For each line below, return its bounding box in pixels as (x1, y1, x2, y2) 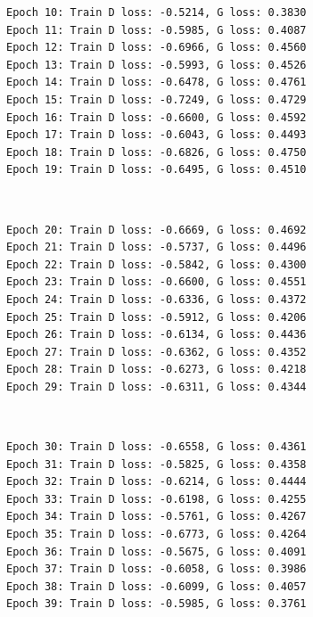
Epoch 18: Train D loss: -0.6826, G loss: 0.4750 (6, 145, 307, 159)
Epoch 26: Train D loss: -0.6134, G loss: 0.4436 (6, 328, 307, 341)
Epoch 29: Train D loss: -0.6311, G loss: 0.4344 (6, 380, 307, 393)
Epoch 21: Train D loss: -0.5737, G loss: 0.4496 (6, 241, 307, 254)
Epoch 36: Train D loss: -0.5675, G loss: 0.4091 (6, 545, 307, 558)
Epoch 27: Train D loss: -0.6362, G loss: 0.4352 (6, 345, 307, 358)
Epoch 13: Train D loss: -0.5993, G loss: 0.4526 (6, 58, 307, 71)
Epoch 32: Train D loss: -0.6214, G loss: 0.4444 (6, 475, 307, 489)
